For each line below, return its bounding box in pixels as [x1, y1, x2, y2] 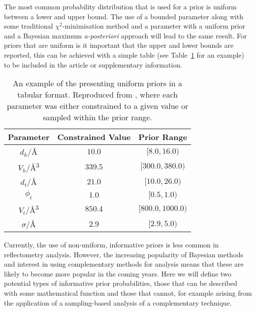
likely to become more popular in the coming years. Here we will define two [4, 268, 231, 278]
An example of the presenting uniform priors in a [13, 77, 183, 89]
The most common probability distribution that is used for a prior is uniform [4, 1, 237, 11]
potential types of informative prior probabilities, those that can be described [4, 278, 237, 288]
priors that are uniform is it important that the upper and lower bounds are [4, 40, 234, 50]
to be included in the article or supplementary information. [4, 59, 182, 69]
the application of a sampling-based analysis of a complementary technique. [4, 297, 232, 308]
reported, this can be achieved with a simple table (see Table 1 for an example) [4, 49, 244, 60]
